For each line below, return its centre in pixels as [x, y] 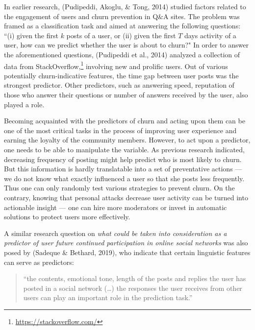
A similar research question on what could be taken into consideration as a [115, 233]
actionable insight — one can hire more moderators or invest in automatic [115, 207]
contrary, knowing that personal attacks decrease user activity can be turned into [126, 197]
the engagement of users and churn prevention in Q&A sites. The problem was [122, 16]
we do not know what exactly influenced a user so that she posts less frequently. [124, 178]
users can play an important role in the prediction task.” [108, 297]
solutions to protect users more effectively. [67, 217]
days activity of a [210, 35]
